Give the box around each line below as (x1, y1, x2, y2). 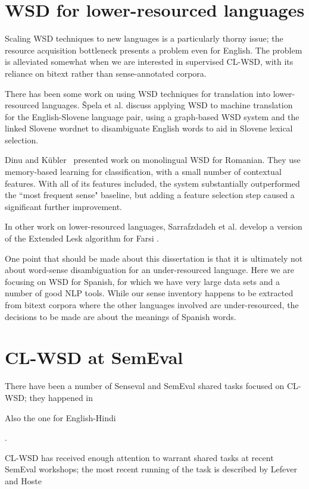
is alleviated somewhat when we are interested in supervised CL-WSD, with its (5, 55, 294, 68)
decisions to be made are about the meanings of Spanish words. (5, 310, 236, 322)
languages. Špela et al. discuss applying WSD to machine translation (42, 99, 293, 111)
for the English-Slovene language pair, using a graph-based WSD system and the (5, 110, 299, 123)
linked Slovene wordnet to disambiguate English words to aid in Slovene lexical (5, 122, 293, 134)
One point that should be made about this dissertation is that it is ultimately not (5, 252, 303, 264)
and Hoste (5, 474, 42, 487)
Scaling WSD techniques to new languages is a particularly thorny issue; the (5, 32, 283, 45)
